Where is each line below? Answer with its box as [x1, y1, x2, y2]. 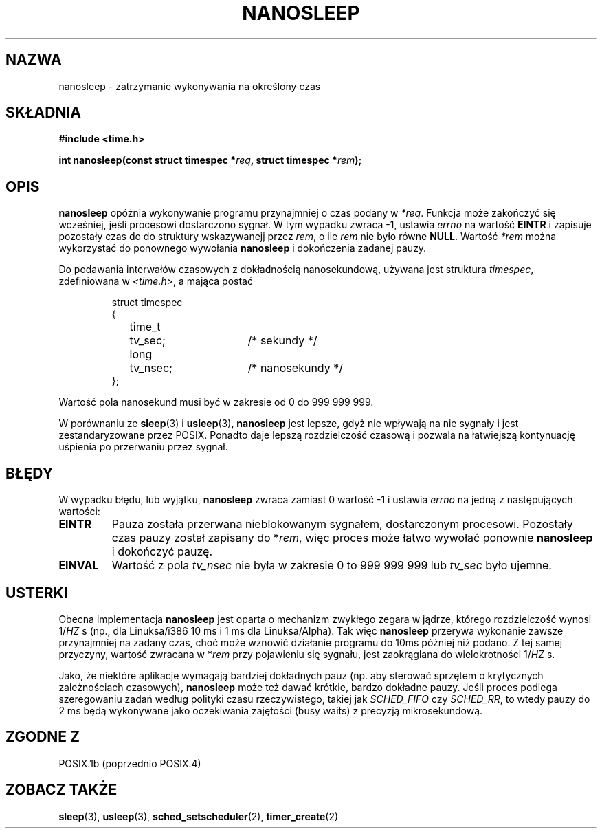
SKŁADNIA [5, 104, 81, 122]
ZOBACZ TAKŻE [5, 781, 118, 799]
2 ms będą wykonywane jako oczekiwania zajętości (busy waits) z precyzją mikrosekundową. [58, 704, 483, 716]
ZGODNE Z [5, 728, 80, 746]
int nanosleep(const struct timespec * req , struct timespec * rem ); [58, 154, 362, 166]
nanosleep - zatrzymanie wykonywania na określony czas [58, 80, 321, 92]
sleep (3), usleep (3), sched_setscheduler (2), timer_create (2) [58, 810, 339, 822]
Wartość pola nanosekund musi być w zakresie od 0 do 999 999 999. [58, 396, 374, 408]
